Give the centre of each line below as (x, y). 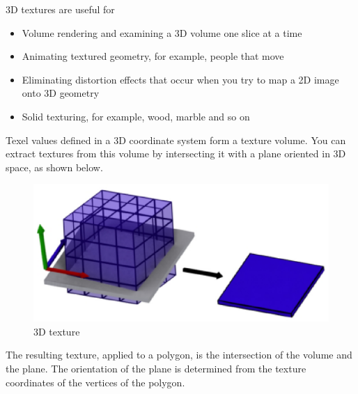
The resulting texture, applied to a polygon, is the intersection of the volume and (179, 355)
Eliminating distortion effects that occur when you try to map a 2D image (180, 79)
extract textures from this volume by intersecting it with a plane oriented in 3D (176, 153)
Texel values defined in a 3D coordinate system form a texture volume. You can (176, 140)
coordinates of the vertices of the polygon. (95, 382)
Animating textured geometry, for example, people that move (153, 56)
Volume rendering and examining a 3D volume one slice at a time (162, 32)
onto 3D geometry (61, 93)
